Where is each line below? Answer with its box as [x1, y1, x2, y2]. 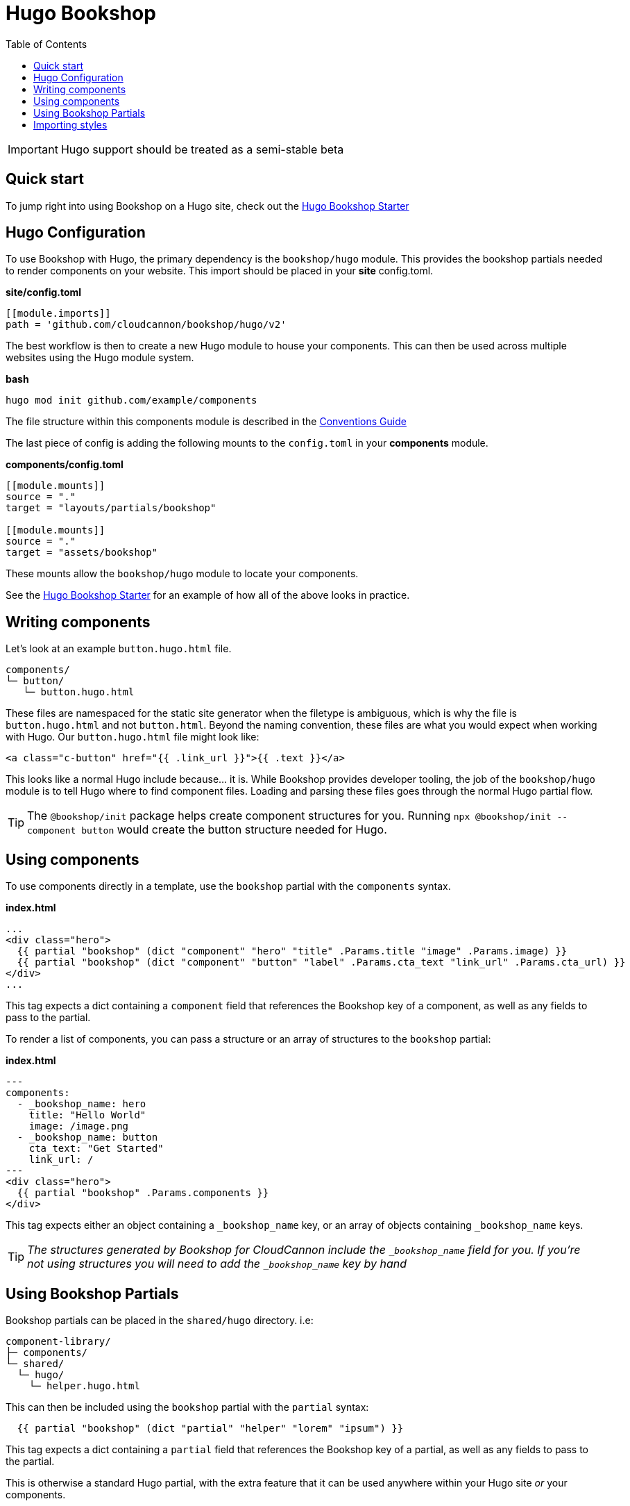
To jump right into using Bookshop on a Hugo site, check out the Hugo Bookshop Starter [6, 199, 409, 212]
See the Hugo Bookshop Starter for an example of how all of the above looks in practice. [6, 589, 410, 602]
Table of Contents [6, 38, 87, 50]
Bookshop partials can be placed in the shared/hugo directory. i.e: [6, 1314, 314, 1326]
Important [8, 142, 58, 156]
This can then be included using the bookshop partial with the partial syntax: [6, 1400, 369, 1413]
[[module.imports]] [6, 308, 111, 320]
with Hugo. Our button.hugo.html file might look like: [6, 731, 259, 743]
